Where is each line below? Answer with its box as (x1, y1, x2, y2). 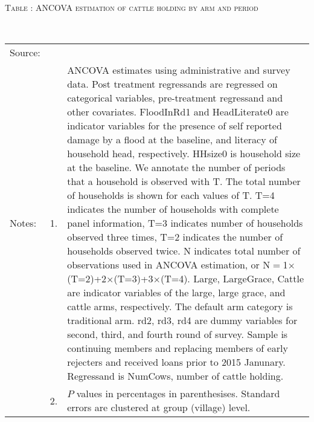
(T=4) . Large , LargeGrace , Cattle (160, 271, 304, 286)
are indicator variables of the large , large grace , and (67, 285, 286, 300)
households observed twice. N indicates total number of (67, 244, 301, 258)
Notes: (10, 216, 37, 230)
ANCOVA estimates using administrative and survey (67, 63, 290, 77)
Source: (10, 45, 40, 60)
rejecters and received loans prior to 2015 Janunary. (67, 355, 286, 369)
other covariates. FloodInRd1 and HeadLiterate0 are (67, 105, 289, 119)
